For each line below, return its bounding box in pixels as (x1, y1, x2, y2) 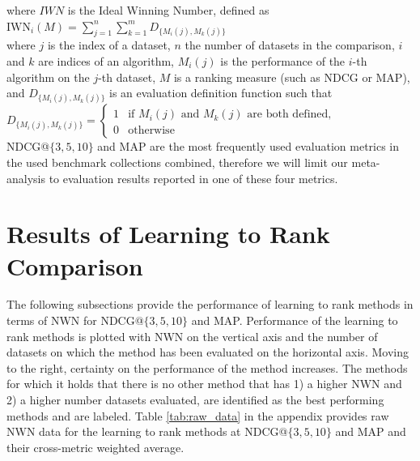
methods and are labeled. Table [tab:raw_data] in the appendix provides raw (6, 407, 389, 424)
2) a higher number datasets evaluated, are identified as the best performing (6, 391, 384, 408)
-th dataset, (98, 68, 156, 85)
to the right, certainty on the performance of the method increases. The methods (6, 359, 408, 376)
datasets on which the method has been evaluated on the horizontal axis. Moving (6, 344, 409, 361)
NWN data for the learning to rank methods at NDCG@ (6, 423, 288, 440)
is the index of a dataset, (47, 36, 171, 53)
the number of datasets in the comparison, (185, 36, 395, 53)
